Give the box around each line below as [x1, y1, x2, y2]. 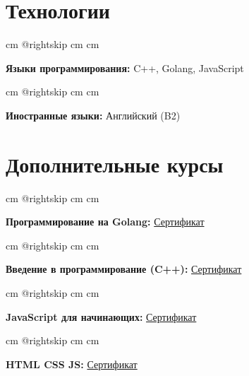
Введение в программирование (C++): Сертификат [6, 262, 242, 276]
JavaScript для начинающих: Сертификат [6, 309, 197, 324]
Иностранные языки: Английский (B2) [6, 107, 181, 122]
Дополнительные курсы [6, 149, 224, 178]
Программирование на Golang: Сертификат [6, 214, 205, 229]
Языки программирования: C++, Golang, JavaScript [6, 60, 244, 75]
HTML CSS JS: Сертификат [6, 356, 138, 371]
